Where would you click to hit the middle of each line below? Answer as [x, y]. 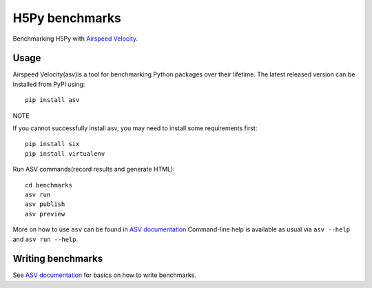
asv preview [45, 214]
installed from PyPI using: [49, 84]
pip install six [52, 144]
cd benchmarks [49, 185]
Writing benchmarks [58, 259]
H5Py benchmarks [67, 18]
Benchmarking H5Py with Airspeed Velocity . [75, 39]
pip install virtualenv [65, 154]
